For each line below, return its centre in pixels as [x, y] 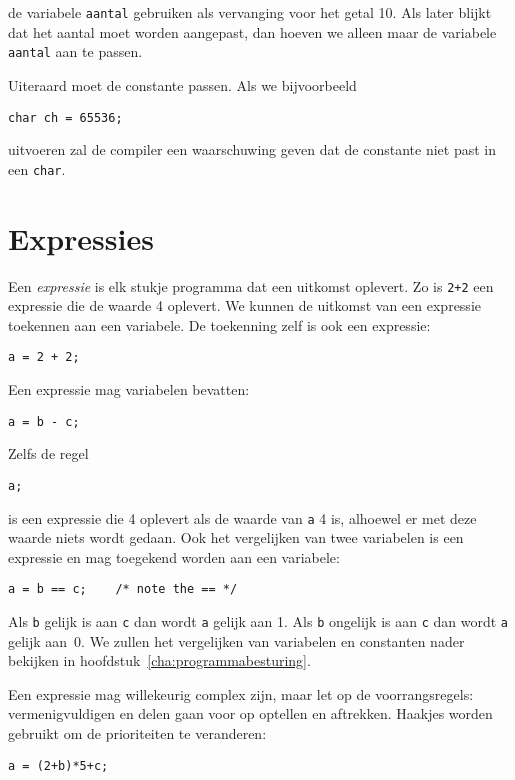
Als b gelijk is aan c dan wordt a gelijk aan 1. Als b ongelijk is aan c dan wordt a [258, 621]
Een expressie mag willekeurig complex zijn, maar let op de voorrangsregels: [241, 693]
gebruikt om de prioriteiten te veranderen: [137, 733]
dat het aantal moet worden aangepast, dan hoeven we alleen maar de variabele [252, 31]
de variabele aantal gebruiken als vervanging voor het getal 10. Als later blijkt [250, 12]
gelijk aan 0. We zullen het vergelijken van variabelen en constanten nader [236, 640]
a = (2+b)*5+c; [58, 765]
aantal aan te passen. [75, 51]
